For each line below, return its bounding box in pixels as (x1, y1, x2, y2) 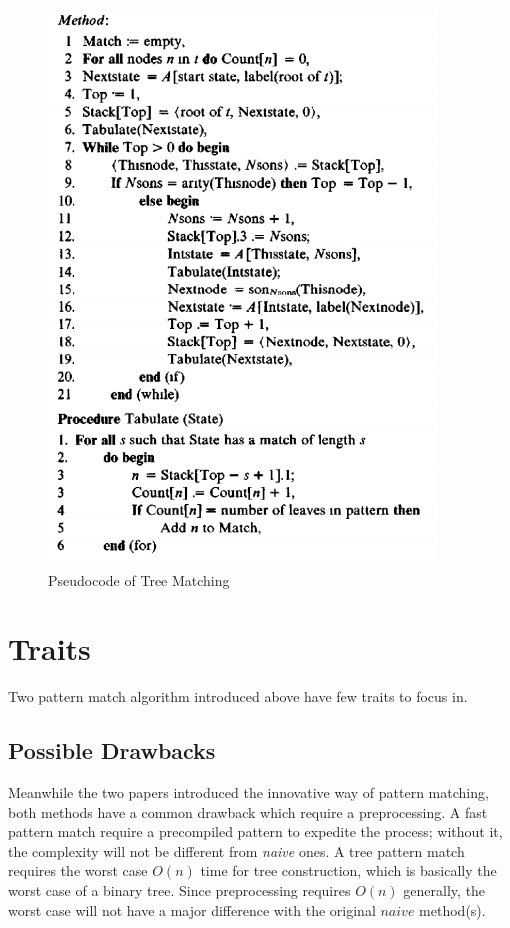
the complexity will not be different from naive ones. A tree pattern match (8, 840, 465, 861)
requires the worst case (8, 860, 148, 881)
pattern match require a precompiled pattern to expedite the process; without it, (8, 821, 503, 842)
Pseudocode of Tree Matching (48, 569, 230, 590)
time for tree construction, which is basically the (200, 860, 497, 881)
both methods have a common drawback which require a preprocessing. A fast (8, 801, 488, 822)
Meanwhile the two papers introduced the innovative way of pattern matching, (8, 782, 489, 803)
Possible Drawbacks (8, 735, 216, 766)
